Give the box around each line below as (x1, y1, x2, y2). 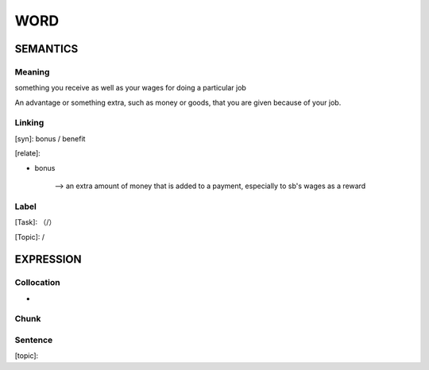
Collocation (14, 277, 60, 288)
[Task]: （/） (14, 218, 56, 227)
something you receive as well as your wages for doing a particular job (14, 83, 246, 93)
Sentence (14, 334, 53, 345)
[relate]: (14, 148, 41, 158)
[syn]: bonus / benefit (14, 133, 86, 143)
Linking (14, 118, 44, 129)
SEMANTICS (14, 42, 79, 56)
